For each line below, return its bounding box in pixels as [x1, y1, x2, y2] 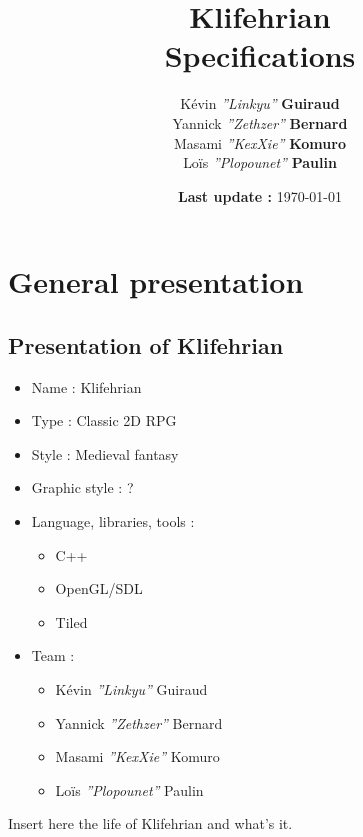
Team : [31, 645, 75, 666]
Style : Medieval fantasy [31, 443, 179, 464]
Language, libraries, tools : [31, 511, 195, 532]
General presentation [8, 261, 304, 302]
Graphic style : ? [31, 477, 134, 498]
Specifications [164, 35, 356, 76]
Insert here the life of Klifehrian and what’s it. [8, 813, 293, 834]
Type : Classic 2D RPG [31, 410, 177, 431]
